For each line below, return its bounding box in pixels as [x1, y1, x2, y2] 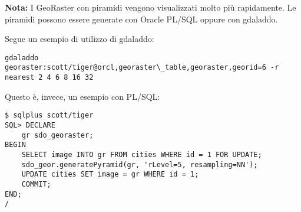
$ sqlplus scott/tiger [5, 111, 94, 120]
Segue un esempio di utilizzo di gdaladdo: [5, 32, 154, 45]
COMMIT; [21, 180, 51, 188]
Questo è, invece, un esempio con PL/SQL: [5, 90, 160, 102]
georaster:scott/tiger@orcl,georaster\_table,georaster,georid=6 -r [5, 63, 279, 72]
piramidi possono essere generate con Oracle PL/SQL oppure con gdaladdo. [5, 12, 278, 25]
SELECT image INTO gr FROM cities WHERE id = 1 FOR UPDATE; [21, 150, 262, 159]
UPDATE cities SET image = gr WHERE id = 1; [21, 170, 199, 179]
